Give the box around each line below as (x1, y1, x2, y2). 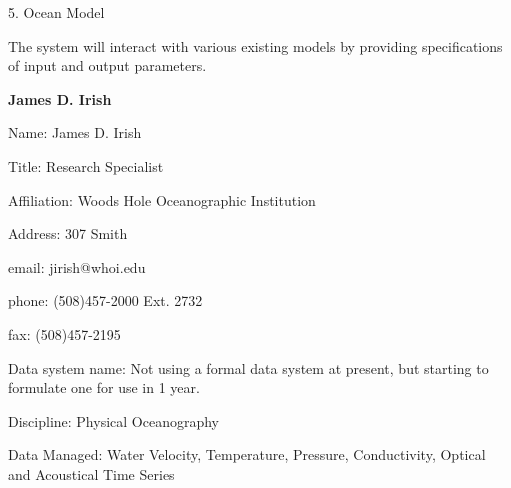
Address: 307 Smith (8, 223, 128, 244)
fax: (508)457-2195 (8, 323, 121, 344)
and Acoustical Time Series (8, 463, 175, 484)
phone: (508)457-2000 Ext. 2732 (8, 290, 203, 311)
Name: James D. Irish (8, 122, 142, 143)
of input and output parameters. (8, 55, 207, 76)
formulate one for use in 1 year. (8, 377, 200, 398)
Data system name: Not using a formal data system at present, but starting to (8, 357, 489, 378)
